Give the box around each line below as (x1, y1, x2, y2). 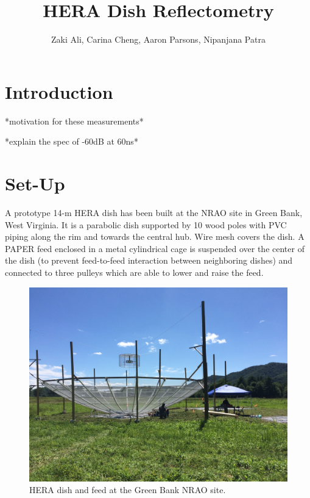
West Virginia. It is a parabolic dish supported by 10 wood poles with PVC (5, 218, 287, 231)
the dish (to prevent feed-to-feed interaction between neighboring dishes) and (5, 254, 293, 267)
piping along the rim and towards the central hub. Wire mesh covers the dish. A (5, 230, 305, 243)
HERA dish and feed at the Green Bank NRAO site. (29, 483, 226, 496)
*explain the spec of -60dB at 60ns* (5, 135, 138, 148)
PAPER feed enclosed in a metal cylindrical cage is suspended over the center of (5, 242, 305, 254)
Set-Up (5, 171, 65, 196)
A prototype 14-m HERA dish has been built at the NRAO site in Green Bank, (5, 206, 303, 218)
